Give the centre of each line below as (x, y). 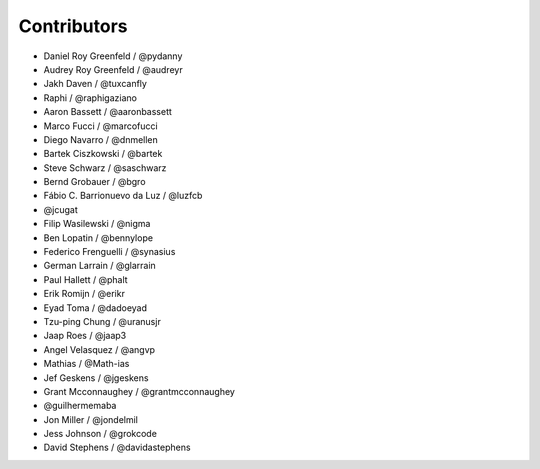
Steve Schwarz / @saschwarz (105, 167)
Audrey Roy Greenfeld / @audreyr (113, 69)
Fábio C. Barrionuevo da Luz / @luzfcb (123, 196)
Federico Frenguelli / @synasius (109, 252)
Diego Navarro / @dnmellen (101, 139)
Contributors (73, 26)
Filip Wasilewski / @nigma (97, 224)
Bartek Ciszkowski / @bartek (103, 154)
